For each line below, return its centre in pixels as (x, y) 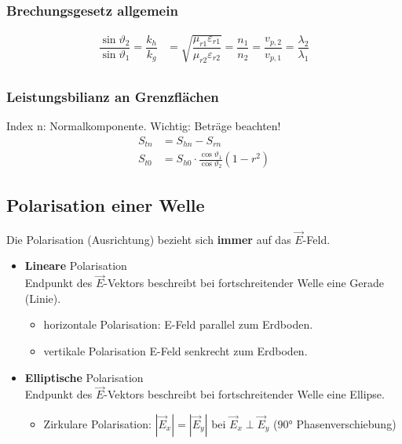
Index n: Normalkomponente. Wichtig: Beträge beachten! (144, 126)
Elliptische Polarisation (84, 377)
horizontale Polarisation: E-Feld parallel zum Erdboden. (178, 324)
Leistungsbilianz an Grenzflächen (113, 96)
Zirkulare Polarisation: (97, 424)
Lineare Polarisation (76, 266)
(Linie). (43, 298)
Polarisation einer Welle (106, 204)
